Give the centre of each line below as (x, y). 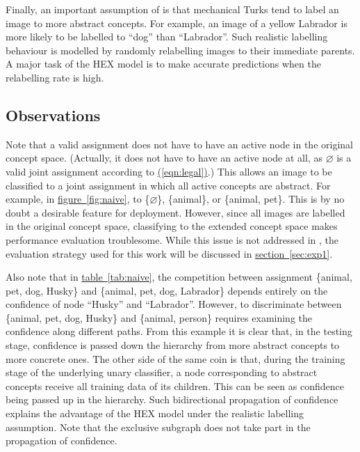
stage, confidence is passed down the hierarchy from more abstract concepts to (173, 345)
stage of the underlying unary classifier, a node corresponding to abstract (162, 372)
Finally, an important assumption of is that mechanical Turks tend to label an (172, 9)
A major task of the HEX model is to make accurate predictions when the (163, 64)
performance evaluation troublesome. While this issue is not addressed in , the (172, 239)
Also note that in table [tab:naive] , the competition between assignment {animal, (179, 277)
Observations (53, 115)
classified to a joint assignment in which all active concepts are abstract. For (168, 185)
